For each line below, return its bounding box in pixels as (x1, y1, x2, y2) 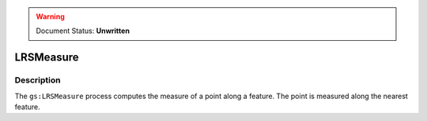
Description (14, 75, 61, 86)
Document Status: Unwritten (36, 26, 130, 35)
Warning (36, 12, 65, 21)
